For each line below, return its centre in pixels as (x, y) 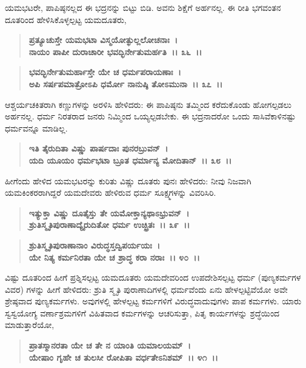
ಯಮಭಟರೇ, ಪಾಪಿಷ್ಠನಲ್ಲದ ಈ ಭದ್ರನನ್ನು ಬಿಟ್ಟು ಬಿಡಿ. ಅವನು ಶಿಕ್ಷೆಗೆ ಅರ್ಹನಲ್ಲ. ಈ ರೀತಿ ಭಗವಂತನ (143, 7)
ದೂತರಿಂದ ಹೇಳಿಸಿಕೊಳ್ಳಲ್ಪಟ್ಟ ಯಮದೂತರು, (66, 19)
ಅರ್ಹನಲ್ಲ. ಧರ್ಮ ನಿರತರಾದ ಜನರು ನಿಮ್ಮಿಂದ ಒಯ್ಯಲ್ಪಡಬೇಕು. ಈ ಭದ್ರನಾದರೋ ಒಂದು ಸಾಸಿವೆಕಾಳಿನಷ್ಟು (150, 116)
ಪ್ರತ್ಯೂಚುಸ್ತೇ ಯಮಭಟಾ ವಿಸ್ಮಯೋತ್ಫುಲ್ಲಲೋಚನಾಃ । (103, 40)
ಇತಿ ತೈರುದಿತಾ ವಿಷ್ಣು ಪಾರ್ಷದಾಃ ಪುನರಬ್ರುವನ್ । (98, 148)
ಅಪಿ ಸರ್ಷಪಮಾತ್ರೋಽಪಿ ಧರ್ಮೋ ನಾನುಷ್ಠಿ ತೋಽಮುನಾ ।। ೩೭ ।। (126, 83)
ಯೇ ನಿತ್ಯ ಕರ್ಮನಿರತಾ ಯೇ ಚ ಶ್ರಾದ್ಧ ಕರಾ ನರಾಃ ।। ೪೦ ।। (114, 257)
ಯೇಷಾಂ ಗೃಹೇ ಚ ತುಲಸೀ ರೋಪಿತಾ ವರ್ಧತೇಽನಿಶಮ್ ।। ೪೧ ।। (123, 357)
